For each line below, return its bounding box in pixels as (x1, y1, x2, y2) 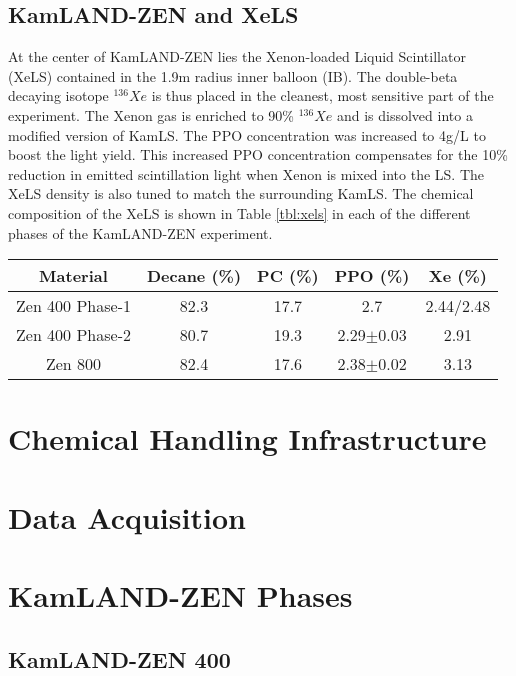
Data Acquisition (8, 496, 246, 537)
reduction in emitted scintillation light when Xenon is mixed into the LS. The (8, 163, 485, 184)
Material (39, 264, 108, 288)
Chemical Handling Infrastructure (8, 418, 487, 459)
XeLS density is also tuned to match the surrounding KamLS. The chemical (8, 183, 474, 204)
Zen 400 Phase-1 (16, 294, 131, 318)
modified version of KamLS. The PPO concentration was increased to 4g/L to (8, 124, 486, 145)
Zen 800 (45, 352, 102, 376)
